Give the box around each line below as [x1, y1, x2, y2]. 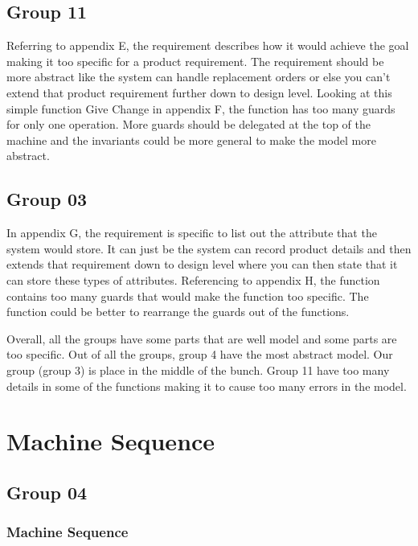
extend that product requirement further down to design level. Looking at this [6, 84, 392, 101]
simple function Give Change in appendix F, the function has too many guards [6, 100, 395, 117]
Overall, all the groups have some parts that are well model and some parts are [6, 330, 397, 347]
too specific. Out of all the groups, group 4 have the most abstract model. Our [6, 346, 393, 363]
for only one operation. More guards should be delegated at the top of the [6, 116, 371, 133]
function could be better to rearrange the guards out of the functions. [6, 303, 350, 320]
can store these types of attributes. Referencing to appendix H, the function [6, 271, 380, 288]
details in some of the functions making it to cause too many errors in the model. [6, 377, 407, 394]
